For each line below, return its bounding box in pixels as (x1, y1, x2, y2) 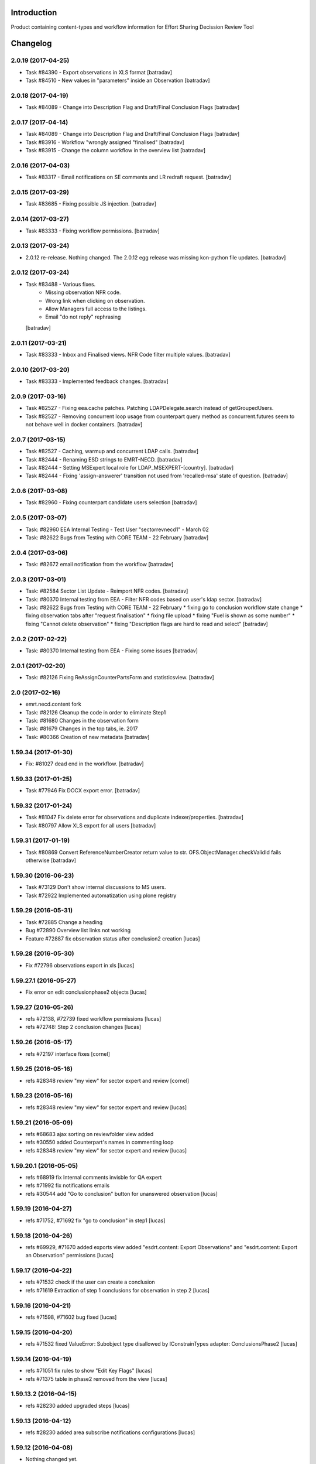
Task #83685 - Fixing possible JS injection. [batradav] (25, 200, 157, 207)
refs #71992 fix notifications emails (25, 1182, 110, 1189)
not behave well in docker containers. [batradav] (25, 420, 143, 427)
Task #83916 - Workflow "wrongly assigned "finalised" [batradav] (25, 138, 184, 146)
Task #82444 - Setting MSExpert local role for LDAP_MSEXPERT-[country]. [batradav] (25, 464, 234, 471)
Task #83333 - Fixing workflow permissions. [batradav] (25, 227, 160, 234)
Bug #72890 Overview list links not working (25, 927, 131, 934)
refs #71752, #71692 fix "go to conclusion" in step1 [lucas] (25, 1217, 166, 1224)
